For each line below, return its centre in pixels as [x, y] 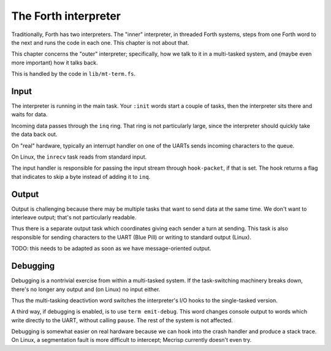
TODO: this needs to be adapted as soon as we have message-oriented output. [111, 249]
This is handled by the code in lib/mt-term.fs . [74, 74]
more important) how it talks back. [55, 62]
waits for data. [29, 115]
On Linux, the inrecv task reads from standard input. [79, 157]
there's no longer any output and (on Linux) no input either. [86, 289]
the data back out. [34, 134]
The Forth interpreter [66, 16]
